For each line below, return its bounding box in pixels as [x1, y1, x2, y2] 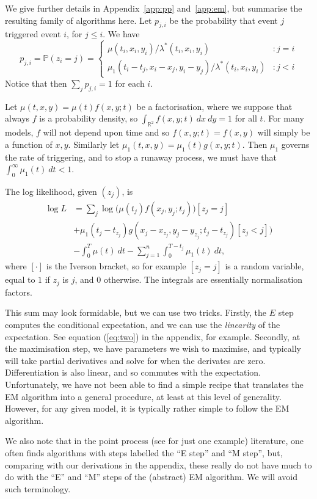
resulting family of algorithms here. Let [5, 13, 152, 26]
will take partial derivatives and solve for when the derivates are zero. [5, 354, 266, 366]
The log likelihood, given [5, 185, 97, 198]
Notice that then [5, 77, 67, 90]
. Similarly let [68, 137, 120, 150]
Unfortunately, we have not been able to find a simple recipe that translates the [5, 378, 304, 391]
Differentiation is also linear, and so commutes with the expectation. [5, 366, 261, 379]
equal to [5, 273, 35, 286]
